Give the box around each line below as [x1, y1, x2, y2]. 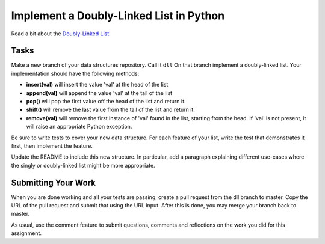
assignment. [11, 230, 42, 237]
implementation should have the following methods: [11, 70, 140, 77]
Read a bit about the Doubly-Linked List [11, 30, 110, 37]
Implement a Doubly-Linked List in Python [11, 9, 225, 22]
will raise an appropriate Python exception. [26, 123, 132, 130]
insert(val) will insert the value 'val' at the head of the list [26, 81, 169, 88]
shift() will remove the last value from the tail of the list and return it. [26, 106, 195, 114]
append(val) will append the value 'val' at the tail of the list [26, 89, 173, 96]
